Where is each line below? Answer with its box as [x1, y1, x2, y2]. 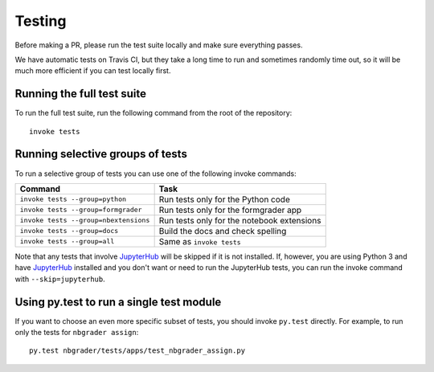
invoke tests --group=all [19, 237, 115, 246]
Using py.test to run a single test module [14, 295, 222, 309]
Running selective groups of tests [14, 147, 188, 161]
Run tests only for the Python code [158, 194, 291, 205]
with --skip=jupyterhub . [14, 274, 105, 284]
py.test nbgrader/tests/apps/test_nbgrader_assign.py [29, 346, 245, 355]
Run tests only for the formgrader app [158, 204, 302, 215]
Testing [14, 12, 67, 30]
